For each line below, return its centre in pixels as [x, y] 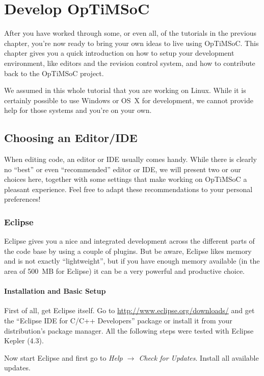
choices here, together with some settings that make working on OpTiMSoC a [126, 179]
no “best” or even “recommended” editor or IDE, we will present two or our [123, 169]
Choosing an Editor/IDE [71, 138]
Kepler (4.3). [24, 340]
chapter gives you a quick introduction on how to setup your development [119, 53]
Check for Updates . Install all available [199, 357]
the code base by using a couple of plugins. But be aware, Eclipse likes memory [128, 251]
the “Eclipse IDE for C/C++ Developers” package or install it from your [118, 321]
